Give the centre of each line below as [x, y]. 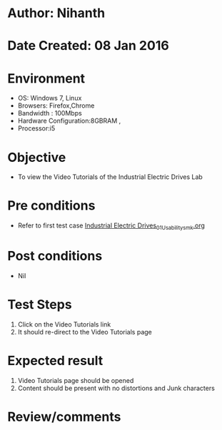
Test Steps [40, 305]
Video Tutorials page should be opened [76, 380]
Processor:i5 [36, 128]
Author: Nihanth [56, 13]
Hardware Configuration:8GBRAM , [69, 121]
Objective [37, 157]
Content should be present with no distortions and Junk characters [116, 388]
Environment [46, 78]
